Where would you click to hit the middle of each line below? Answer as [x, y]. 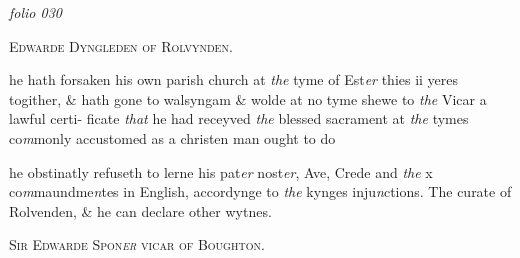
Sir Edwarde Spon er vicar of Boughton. [137, 244]
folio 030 [35, 12]
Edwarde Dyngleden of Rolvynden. [121, 45]
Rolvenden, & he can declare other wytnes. [140, 210]
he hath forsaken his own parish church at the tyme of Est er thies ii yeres [234, 79]
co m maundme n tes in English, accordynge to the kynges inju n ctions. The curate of [260, 191]
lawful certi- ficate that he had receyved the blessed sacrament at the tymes [239, 118]
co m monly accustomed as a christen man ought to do [172, 137]
